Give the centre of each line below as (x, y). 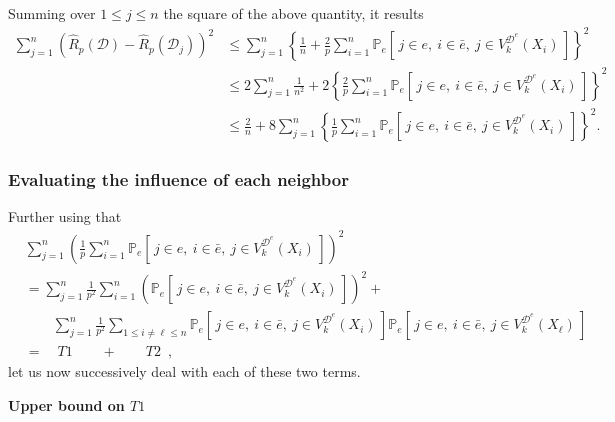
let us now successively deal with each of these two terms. (184, 371)
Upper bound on (66, 404)
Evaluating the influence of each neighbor (178, 179)
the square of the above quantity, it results (293, 13)
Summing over (52, 13)
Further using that (65, 216)
